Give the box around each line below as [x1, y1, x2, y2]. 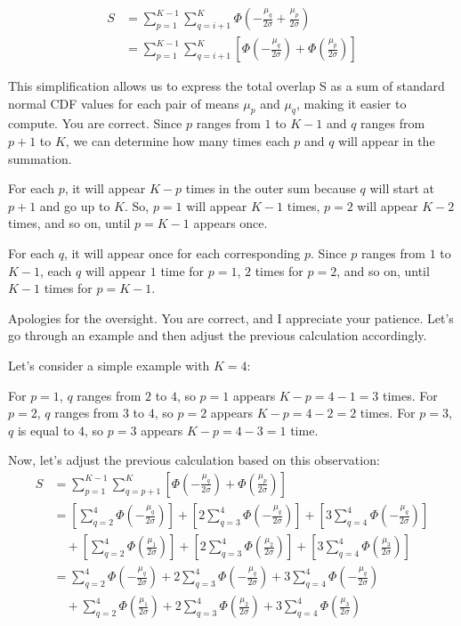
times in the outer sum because [185, 179, 356, 198]
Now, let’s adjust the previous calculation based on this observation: [8, 451, 380, 469]
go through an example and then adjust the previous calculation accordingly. [8, 326, 427, 345]
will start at [369, 179, 434, 198]
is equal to [17, 420, 75, 439]
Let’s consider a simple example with [8, 355, 210, 374]
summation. [8, 149, 72, 167]
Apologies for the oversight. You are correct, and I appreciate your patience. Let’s [8, 308, 454, 327]
